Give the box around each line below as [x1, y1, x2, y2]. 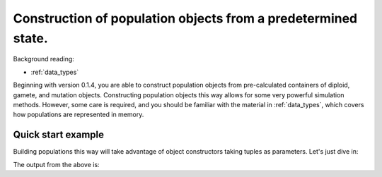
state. [13, 30, 49, 46]
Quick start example [13, 129, 104, 141]
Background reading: [13, 55, 74, 63]
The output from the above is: [13, 160, 100, 169]
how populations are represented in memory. [13, 110, 144, 119]
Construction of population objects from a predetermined [13, 11, 357, 26]
